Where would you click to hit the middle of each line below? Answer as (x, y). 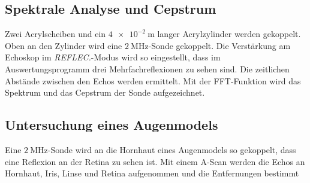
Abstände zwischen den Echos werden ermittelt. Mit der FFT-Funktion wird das (153, 80)
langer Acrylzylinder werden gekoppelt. (229, 34)
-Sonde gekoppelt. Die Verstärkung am (219, 45)
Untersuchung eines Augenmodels (112, 125)
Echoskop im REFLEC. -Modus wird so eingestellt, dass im (113, 57)
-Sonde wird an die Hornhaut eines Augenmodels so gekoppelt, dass (172, 149)
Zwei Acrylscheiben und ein (55, 34)
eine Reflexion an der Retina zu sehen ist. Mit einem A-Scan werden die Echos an (155, 161)
